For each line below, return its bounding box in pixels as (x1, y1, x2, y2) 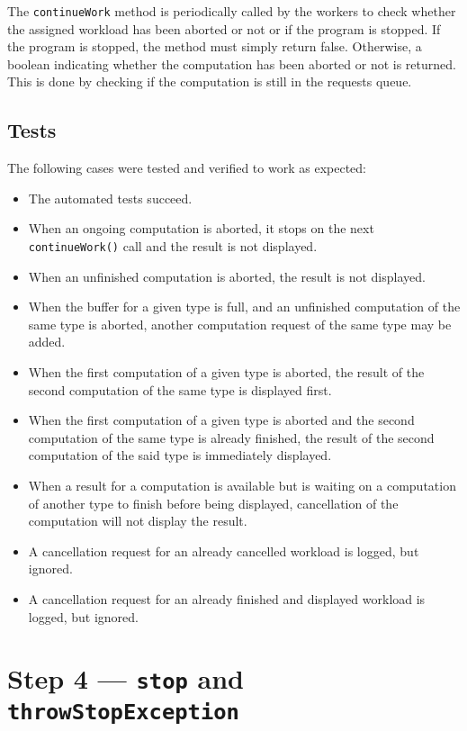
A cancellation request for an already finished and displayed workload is (28, 589, 426, 608)
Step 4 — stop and (7, 660, 245, 697)
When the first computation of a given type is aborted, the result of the (28, 363, 425, 382)
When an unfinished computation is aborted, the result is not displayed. (28, 266, 426, 285)
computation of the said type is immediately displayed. (28, 446, 332, 465)
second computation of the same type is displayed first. (28, 380, 332, 399)
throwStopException (7, 699, 239, 725)
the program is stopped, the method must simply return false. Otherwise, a (7, 37, 422, 56)
